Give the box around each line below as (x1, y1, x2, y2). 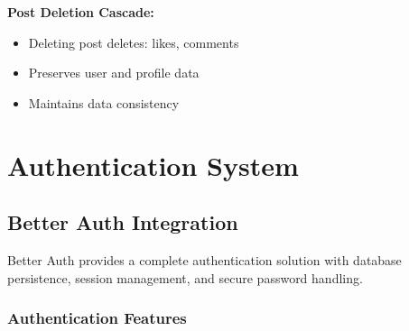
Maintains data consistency (28, 93, 180, 112)
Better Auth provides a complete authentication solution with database (7, 250, 402, 269)
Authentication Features (7, 307, 187, 329)
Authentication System (7, 146, 299, 183)
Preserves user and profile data (28, 63, 200, 82)
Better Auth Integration (7, 208, 238, 236)
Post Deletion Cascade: (7, 3, 154, 21)
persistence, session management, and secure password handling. (7, 268, 363, 287)
